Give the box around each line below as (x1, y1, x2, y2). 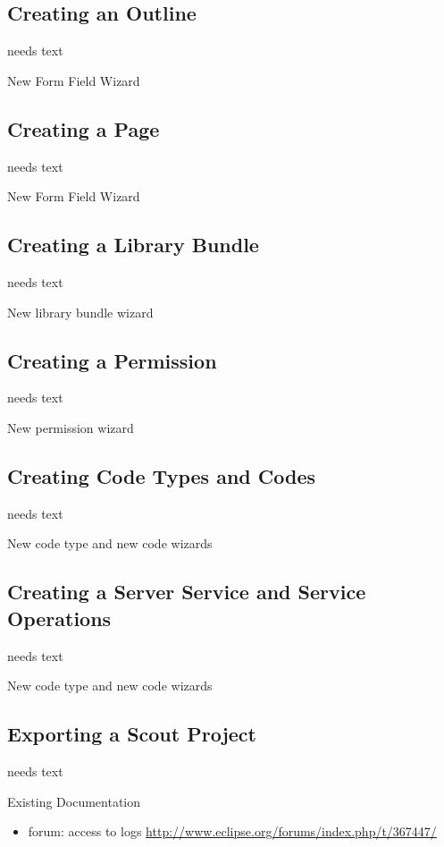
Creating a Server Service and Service (7, 578, 366, 606)
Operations (7, 604, 112, 631)
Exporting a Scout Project (7, 720, 256, 748)
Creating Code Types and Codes (7, 462, 316, 489)
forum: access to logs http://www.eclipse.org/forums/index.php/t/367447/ (28, 822, 437, 841)
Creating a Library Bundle (7, 231, 259, 258)
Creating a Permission (7, 346, 217, 374)
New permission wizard (7, 418, 134, 436)
